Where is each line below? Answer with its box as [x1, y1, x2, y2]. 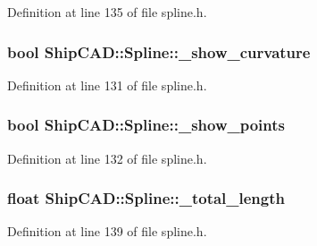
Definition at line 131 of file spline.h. [7, 75, 207, 94]
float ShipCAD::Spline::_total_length [7, 187, 285, 209]
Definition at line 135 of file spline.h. [7, 3, 207, 21]
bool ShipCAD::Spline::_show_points [7, 114, 285, 136]
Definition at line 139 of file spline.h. [7, 222, 207, 241]
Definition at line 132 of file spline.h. [7, 148, 207, 167]
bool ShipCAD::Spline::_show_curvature [7, 40, 311, 63]
